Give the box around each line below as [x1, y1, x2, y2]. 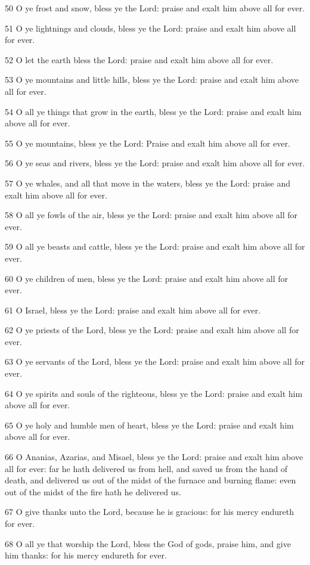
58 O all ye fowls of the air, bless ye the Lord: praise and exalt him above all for [5, 209, 298, 221]
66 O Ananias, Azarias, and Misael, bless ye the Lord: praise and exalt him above [5, 451, 303, 463]
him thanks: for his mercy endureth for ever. [5, 549, 167, 561]
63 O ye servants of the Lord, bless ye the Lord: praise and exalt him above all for [5, 355, 305, 368]
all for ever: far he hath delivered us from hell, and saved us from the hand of [5, 462, 288, 474]
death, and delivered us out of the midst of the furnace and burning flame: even [5, 474, 296, 486]
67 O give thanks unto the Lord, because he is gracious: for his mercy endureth [5, 505, 294, 518]
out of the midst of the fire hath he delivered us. [5, 485, 181, 498]
